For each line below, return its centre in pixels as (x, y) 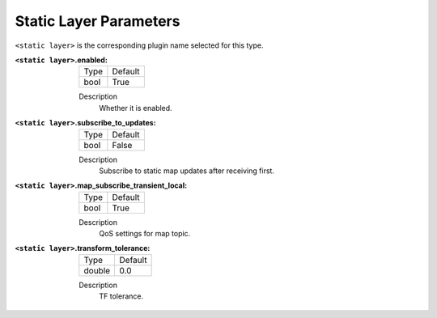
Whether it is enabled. (136, 108)
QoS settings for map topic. (145, 234)
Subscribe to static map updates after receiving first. (187, 171)
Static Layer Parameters (98, 21)
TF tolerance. (121, 296)
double (97, 270)
